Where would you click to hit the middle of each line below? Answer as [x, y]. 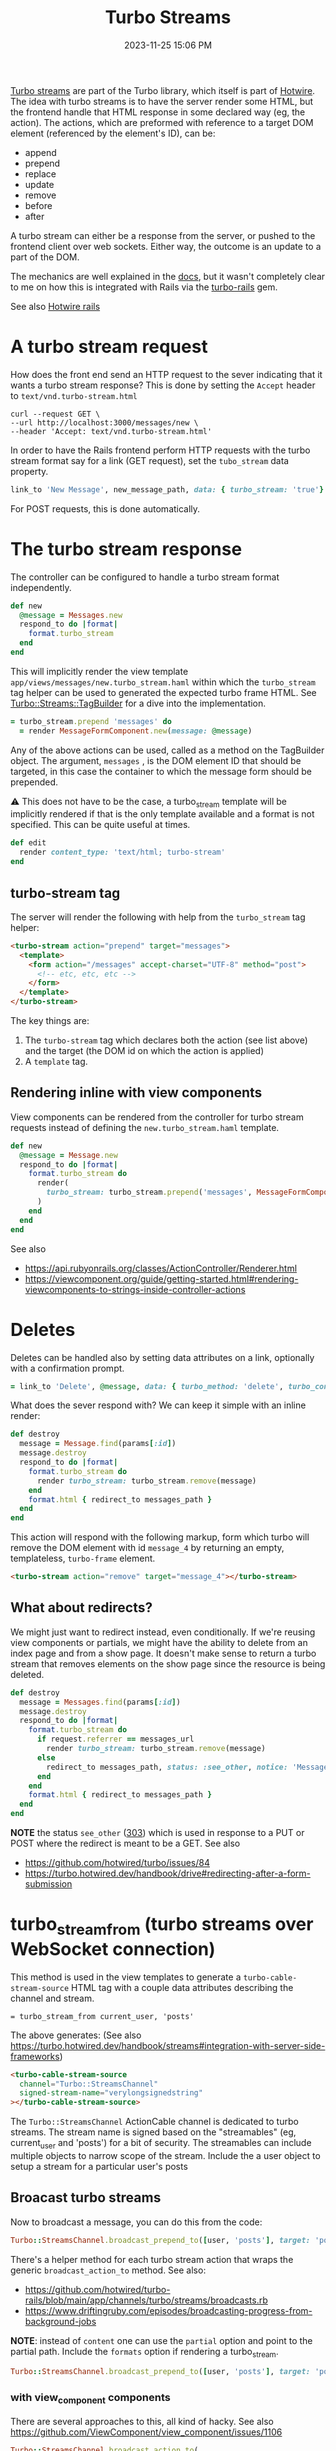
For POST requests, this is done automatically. [105, 508]
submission [48, 1884]
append [40, 152]
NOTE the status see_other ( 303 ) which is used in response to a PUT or [157, 1833]
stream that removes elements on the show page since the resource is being [168, 1663]
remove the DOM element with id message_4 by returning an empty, [147, 1548]
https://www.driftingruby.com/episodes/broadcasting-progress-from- [168, 2310]
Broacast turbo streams [86, 2197]
